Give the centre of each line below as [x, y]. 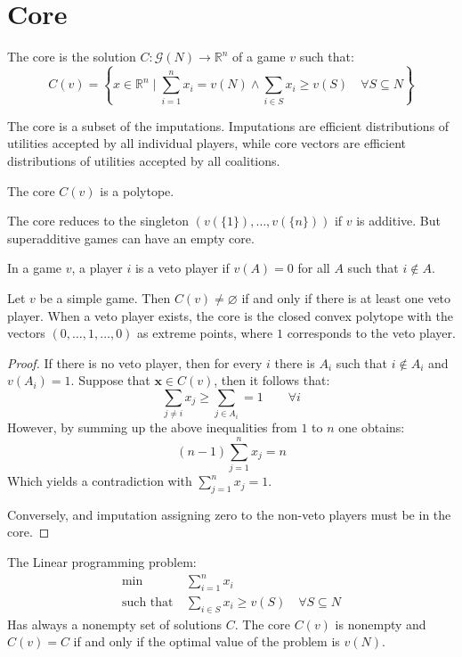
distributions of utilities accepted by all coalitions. [144, 161]
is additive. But [398, 221]
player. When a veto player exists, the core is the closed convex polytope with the [230, 315]
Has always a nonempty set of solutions [115, 624]
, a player [97, 268]
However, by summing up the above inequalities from [152, 427]
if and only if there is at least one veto [346, 298]
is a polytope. [137, 190]
